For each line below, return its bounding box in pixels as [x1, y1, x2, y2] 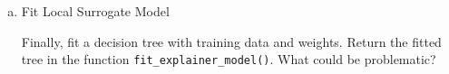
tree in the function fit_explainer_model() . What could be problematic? [21, 50, 436, 69]
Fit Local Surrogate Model [21, 2, 170, 20]
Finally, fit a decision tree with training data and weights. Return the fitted [21, 32, 442, 51]
